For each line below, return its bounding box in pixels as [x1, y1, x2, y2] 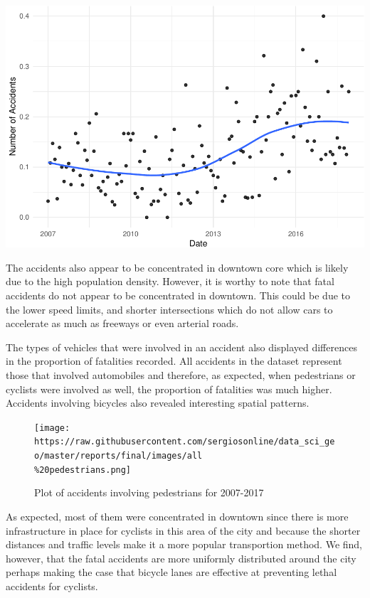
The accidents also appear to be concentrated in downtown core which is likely [6, 260, 349, 274]
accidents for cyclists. [6, 578, 98, 593]
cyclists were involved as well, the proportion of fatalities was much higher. [6, 381, 332, 396]
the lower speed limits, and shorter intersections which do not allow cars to [6, 301, 333, 316]
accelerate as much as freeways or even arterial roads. [6, 316, 239, 331]
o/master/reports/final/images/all [34, 451, 203, 461]
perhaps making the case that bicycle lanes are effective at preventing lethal [6, 565, 337, 580]
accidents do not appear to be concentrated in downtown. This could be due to [6, 287, 351, 302]
